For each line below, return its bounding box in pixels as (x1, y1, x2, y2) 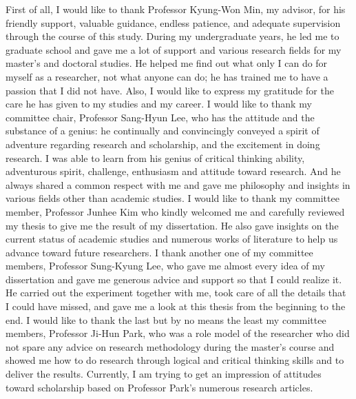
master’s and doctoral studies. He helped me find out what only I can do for (6, 56, 328, 70)
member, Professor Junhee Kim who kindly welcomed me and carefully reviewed (6, 204, 345, 218)
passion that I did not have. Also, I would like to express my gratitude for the (6, 83, 334, 97)
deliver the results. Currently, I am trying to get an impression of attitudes (6, 367, 322, 381)
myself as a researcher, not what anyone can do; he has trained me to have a (6, 69, 328, 83)
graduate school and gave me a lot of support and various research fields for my (6, 42, 342, 57)
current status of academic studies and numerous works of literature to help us (6, 232, 338, 246)
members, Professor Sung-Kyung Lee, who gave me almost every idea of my (6, 258, 325, 273)
